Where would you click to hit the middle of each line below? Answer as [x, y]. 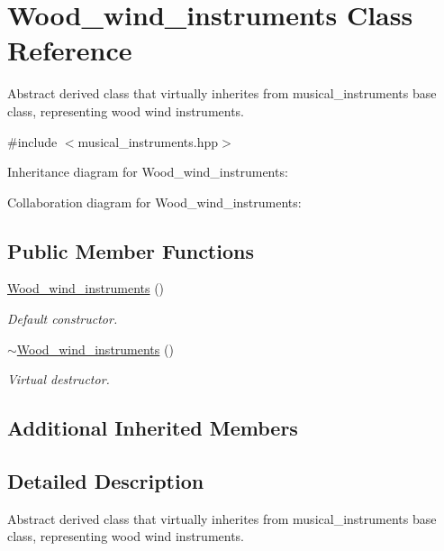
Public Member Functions [131, 250]
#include [32, 141]
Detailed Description [106, 481]
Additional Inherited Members [153, 428]
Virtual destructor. [59, 379]
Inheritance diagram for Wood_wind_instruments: [148, 172]
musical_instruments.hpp [148, 141]
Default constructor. [63, 319]
